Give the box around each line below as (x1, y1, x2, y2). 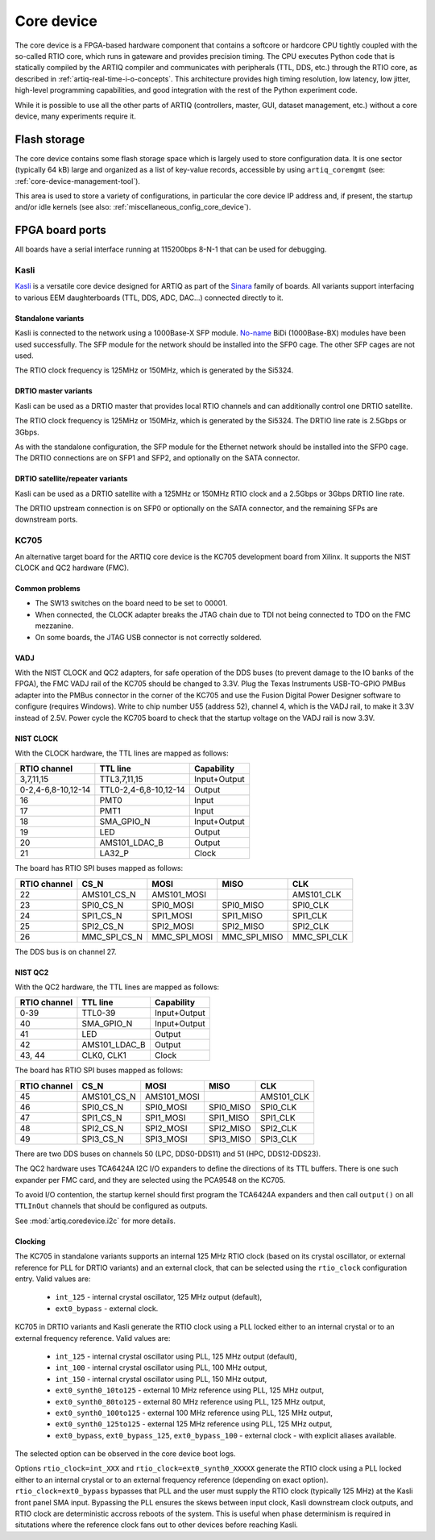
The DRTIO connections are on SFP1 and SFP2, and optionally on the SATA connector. (14, 453, 300, 463)
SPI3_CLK (259, 1133, 297, 1144)
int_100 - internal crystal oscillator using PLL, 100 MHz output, (55, 1363, 267, 1372)
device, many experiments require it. (14, 111, 136, 121)
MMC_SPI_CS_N (81, 931, 143, 943)
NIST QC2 (14, 968, 49, 977)
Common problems (14, 584, 81, 593)
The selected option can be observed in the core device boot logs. (14, 1449, 236, 1459)
